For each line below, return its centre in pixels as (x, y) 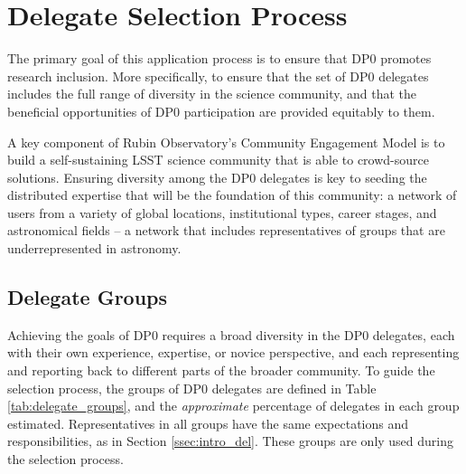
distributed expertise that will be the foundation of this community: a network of (232, 195)
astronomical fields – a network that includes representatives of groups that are (226, 230)
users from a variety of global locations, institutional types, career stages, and (222, 212)
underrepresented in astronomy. (94, 248)
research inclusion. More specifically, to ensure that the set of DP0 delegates (218, 76)
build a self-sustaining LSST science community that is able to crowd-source (218, 160)
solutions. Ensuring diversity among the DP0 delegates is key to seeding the (217, 177)
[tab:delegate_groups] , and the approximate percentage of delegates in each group (233, 406)
